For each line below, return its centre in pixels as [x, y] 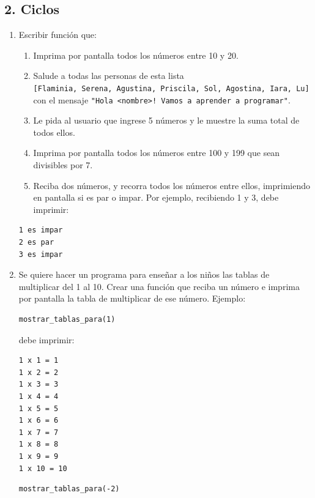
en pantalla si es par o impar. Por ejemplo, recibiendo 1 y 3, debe [156, 197]
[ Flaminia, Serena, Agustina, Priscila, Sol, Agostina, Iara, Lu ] [171, 88]
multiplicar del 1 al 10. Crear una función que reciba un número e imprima [159, 286]
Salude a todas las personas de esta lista [109, 76]
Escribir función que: [57, 35]
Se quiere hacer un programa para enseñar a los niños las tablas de [144, 274]
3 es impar [41, 254]
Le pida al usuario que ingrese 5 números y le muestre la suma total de [166, 120]
